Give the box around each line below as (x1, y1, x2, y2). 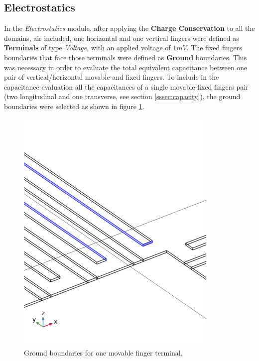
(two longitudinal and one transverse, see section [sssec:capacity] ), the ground (4, 91, 241, 102)
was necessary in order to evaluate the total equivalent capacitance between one (4, 62, 248, 72)
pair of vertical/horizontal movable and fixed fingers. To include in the (4, 72, 219, 82)
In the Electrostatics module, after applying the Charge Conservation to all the (4, 23, 255, 33)
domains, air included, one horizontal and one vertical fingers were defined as (4, 32, 239, 43)
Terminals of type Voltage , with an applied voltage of (4, 42, 171, 53)
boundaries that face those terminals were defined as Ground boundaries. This (4, 52, 247, 62)
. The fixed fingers (186, 42, 242, 53)
